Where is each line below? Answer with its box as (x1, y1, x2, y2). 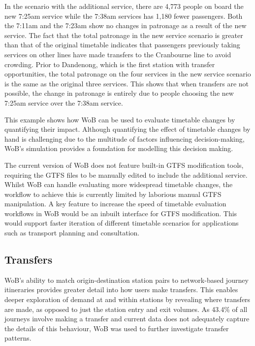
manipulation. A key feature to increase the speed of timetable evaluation (4, 198, 226, 209)
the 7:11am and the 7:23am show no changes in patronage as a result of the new (4, 20, 247, 31)
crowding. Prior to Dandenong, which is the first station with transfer (4, 59, 215, 69)
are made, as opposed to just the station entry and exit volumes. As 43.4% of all (4, 304, 248, 314)
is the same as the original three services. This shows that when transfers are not (4, 78, 249, 88)
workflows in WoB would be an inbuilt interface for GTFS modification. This (4, 208, 237, 218)
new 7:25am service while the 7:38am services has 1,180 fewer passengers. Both (4, 10, 243, 21)
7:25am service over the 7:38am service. (4, 97, 123, 108)
